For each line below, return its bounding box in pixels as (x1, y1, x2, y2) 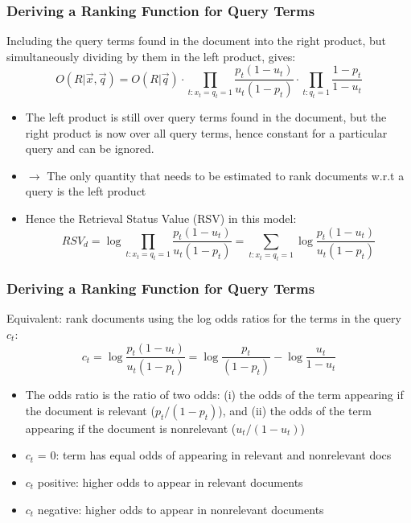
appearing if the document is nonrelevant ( (25, 419, 236, 436)
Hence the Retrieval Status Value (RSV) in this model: (25, 210, 297, 227)
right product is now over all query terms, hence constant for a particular (25, 124, 388, 141)
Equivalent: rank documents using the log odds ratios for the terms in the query (6, 310, 401, 327)
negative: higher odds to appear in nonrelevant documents (37, 500, 324, 517)
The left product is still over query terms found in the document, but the (25, 109, 387, 126)
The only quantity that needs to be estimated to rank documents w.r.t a (47, 167, 405, 183)
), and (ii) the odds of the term (218, 402, 372, 418)
